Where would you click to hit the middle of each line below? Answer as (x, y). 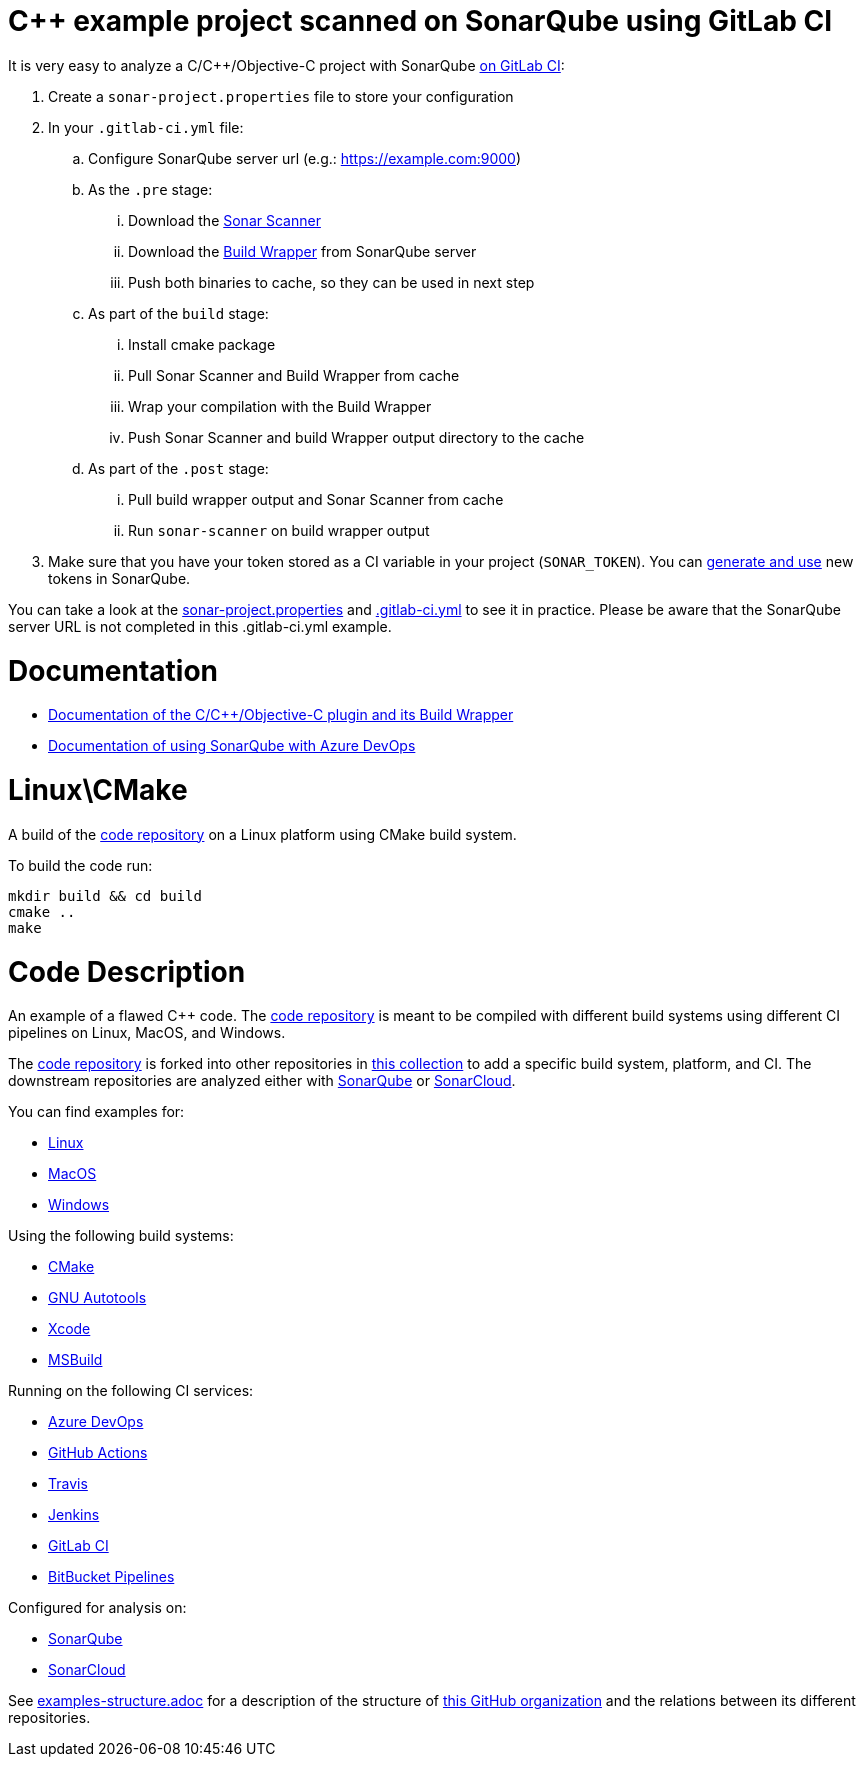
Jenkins (74, 1515)
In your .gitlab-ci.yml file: (146, 127)
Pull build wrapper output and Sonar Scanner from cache (316, 499)
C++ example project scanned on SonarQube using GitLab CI (420, 21)
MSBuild (75, 1360)
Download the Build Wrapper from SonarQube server (302, 251)
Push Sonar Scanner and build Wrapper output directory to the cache (356, 437)
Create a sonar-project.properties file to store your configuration (281, 96)
